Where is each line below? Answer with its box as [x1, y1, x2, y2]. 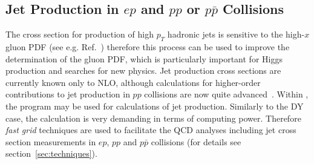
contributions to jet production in [5, 88, 130, 100]
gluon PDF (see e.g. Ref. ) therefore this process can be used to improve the [5, 41, 290, 53]
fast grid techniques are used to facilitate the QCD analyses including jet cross [5, 123, 296, 136]
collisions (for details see [151, 135, 241, 148]
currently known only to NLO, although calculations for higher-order [5, 76, 261, 88]
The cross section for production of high [5, 28, 154, 41]
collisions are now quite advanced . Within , [144, 88, 309, 100]
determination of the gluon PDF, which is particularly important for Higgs [5, 52, 283, 65]
